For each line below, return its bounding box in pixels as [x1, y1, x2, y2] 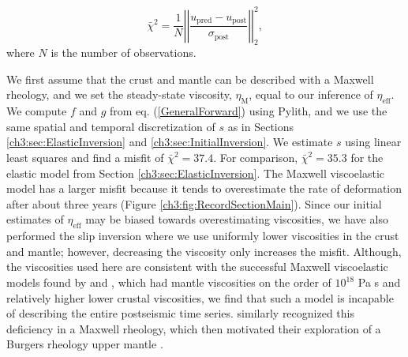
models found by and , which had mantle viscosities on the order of [6, 274, 331, 291]
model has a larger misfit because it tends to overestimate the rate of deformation [6, 180, 402, 197]
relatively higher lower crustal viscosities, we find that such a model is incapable [6, 289, 394, 306]
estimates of [6, 211, 64, 227]
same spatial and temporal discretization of [6, 118, 215, 134]
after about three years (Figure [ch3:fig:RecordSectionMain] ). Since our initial [6, 195, 382, 212]
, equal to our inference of [249, 86, 373, 103]
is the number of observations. [51, 44, 197, 61]
